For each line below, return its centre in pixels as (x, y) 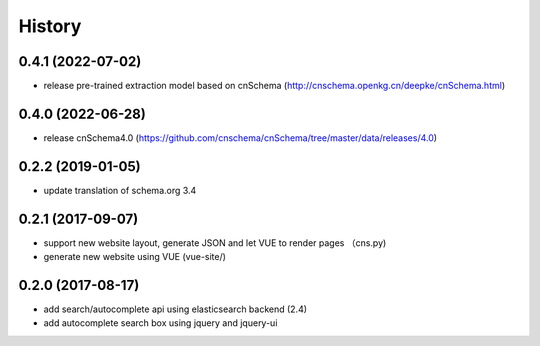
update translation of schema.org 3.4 (120, 190)
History (50, 26)
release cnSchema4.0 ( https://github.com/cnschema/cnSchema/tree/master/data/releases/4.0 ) (240, 137)
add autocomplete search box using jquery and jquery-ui (160, 323)
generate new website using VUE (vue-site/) (135, 257)
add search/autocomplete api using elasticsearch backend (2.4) (175, 309)
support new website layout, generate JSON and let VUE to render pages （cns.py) (215, 242)
